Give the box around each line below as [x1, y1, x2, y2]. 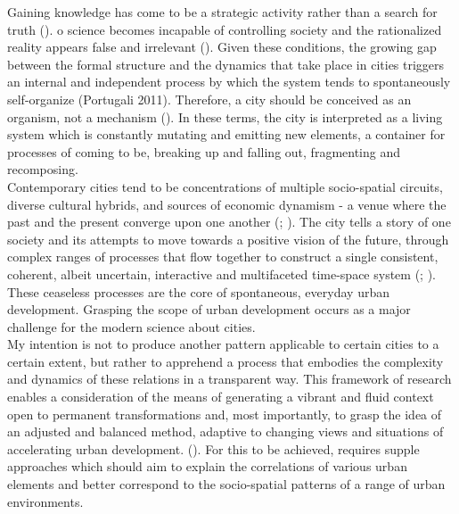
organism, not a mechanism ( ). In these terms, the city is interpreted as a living [7, 107, 443, 126]
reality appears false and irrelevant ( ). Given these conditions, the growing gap [7, 37, 437, 56]
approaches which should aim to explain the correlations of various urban [7, 457, 407, 476]
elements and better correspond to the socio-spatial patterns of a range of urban [7, 475, 446, 493]
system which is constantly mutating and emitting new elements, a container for [7, 125, 446, 144]
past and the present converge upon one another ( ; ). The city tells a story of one [7, 212, 451, 231]
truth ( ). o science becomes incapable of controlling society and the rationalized [7, 20, 442, 38]
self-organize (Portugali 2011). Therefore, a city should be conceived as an [7, 89, 412, 108]
